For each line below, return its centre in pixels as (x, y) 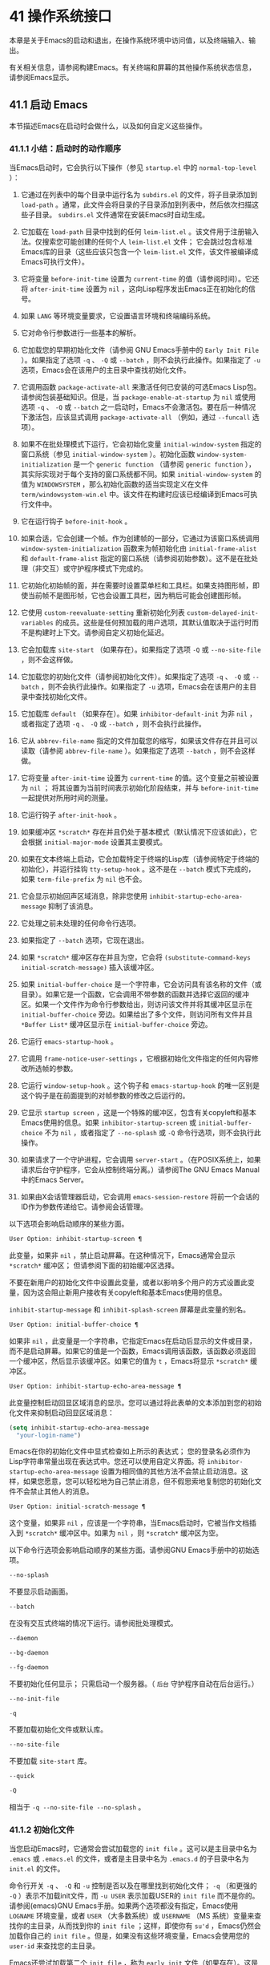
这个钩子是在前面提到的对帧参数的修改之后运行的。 (105, 1096)
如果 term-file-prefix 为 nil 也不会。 (83, 879)
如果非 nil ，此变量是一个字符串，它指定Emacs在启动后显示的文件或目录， (133, 1340)
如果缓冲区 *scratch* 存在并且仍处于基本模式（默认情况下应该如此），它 (139, 832)
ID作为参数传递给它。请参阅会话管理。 (84, 1207)
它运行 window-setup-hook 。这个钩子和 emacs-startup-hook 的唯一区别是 (140, 1086)
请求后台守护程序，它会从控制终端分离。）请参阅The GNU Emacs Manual (140, 1170)
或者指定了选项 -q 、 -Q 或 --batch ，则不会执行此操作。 (113, 724)
